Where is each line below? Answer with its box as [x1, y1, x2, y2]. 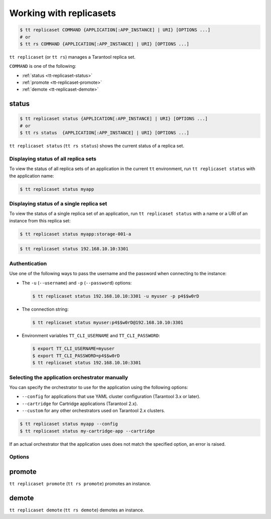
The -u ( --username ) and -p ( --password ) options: [22, 280, 132, 286]
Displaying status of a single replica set [9, 200, 107, 207]
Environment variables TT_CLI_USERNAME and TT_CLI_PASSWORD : [22, 332, 160, 338]
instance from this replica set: [9, 217, 71, 223]
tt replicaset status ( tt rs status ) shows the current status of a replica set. [9, 143, 185, 149]
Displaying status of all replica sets [9, 156, 96, 162]
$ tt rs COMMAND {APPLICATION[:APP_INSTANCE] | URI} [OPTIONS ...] [20, 41, 190, 47]
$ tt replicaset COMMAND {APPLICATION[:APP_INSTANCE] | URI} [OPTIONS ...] [20, 27, 211, 33]
